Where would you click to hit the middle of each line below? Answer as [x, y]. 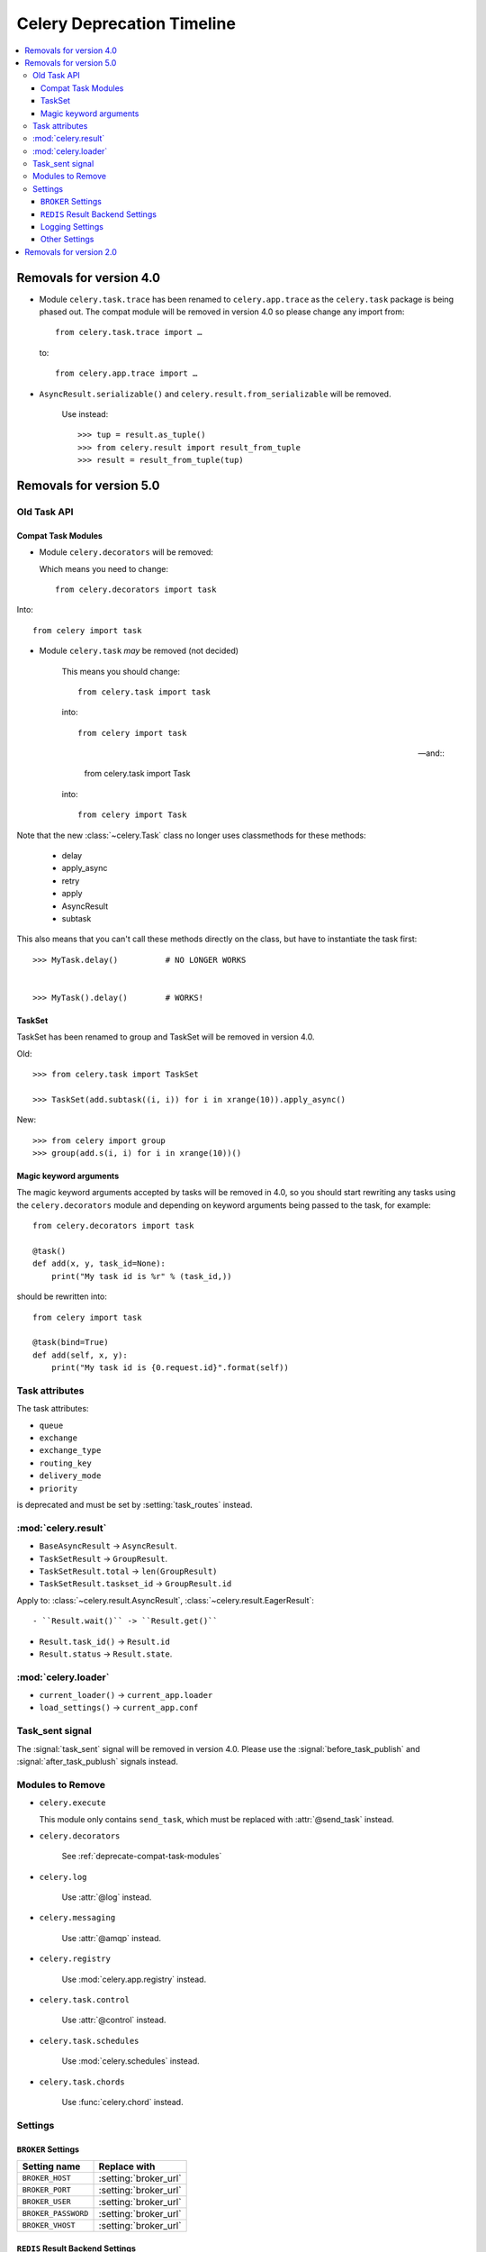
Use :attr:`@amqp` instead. [112, 1938]
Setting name [51, 2166]
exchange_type [70, 1451]
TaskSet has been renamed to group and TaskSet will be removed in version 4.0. [166, 1037]
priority [58, 1488]
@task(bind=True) [71, 1343]
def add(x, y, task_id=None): [99, 1264]
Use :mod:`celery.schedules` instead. [130, 2061]
